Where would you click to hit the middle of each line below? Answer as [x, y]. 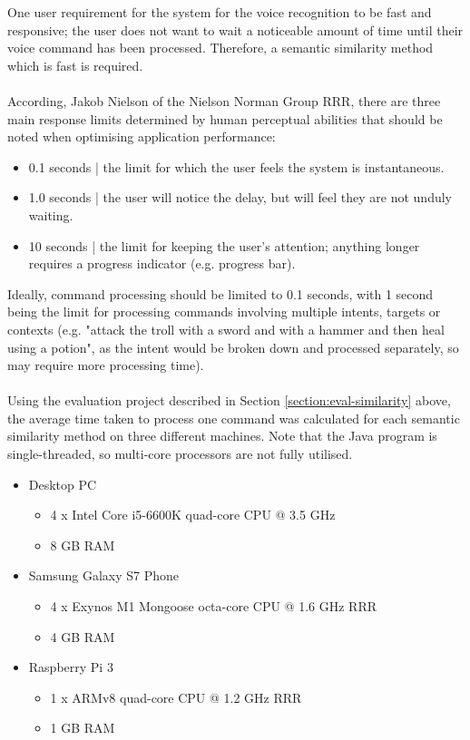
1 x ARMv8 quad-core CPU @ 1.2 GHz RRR [176, 697]
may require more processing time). [106, 365]
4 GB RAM [83, 636]
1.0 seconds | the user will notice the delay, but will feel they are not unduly [240, 197]
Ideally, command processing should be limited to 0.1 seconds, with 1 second [220, 293]
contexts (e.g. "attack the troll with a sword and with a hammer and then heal [226, 329]
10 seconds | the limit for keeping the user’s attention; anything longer [224, 245]
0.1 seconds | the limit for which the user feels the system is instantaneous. [236, 166]
